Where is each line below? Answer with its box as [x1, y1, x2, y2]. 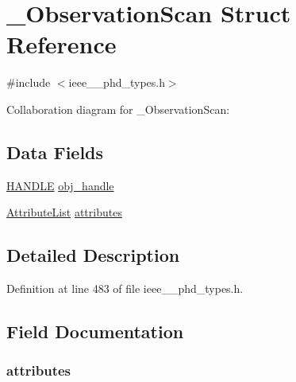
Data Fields [6, 139, 104, 164]
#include [6, 74, 51, 91]
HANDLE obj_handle [6, 177, 114, 193]
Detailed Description [6, 243, 180, 267]
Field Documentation [6, 319, 184, 344]
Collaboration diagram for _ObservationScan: [6, 100, 230, 117]
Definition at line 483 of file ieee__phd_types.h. [6, 280, 244, 297]
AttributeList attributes [6, 204, 122, 220]
